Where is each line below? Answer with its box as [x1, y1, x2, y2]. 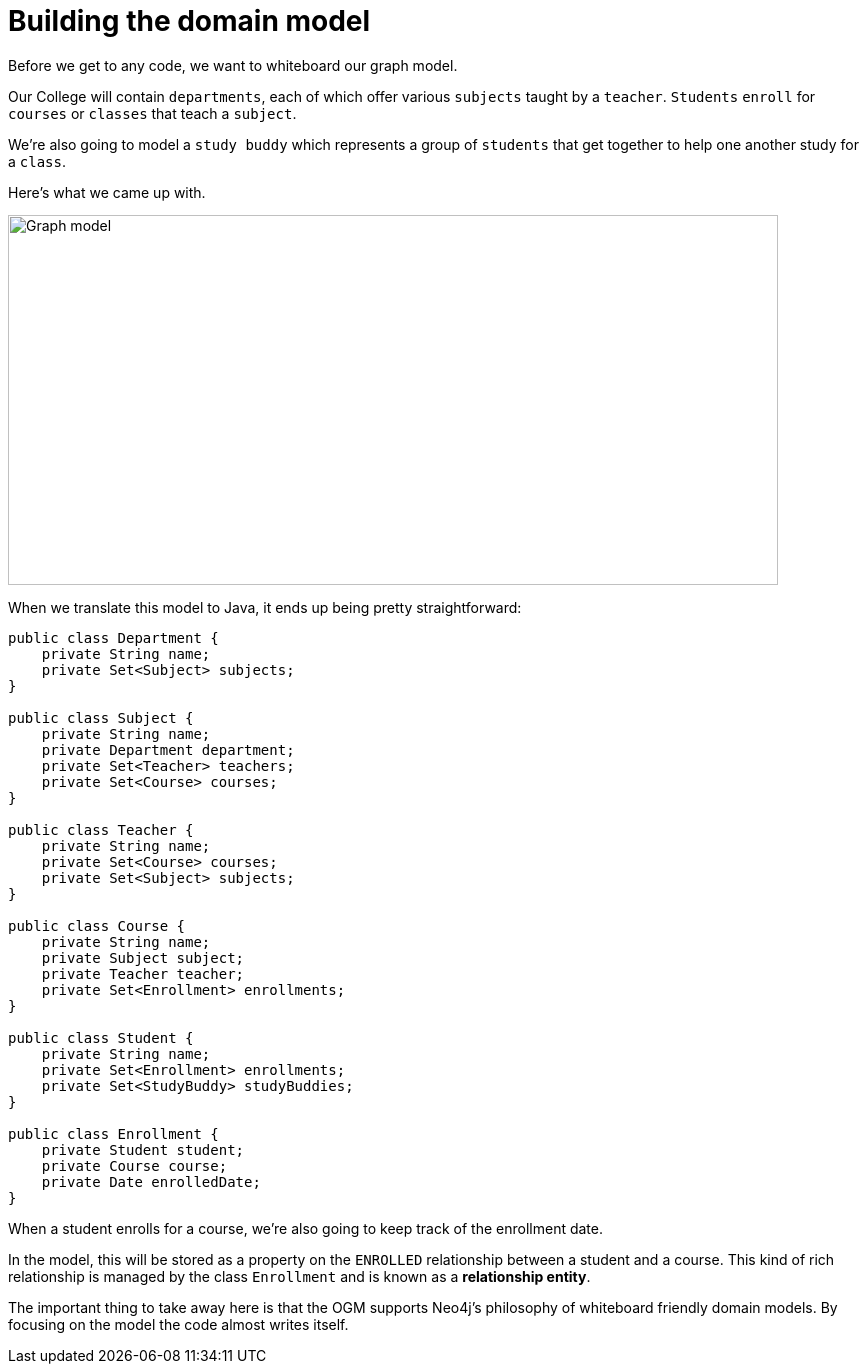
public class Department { [8, 629, 219, 646]
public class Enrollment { [8, 1125, 219, 1142]
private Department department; [41, 741, 295, 758]
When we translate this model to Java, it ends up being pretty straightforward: [8, 598, 522, 616]
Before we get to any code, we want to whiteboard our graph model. [8, 56, 458, 74]
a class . [8, 152, 67, 170]
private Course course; [41, 1157, 228, 1174]
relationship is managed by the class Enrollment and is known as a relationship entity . [8, 1267, 591, 1285]
